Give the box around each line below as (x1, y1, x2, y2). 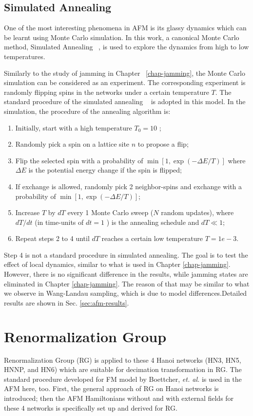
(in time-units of (35, 217, 84, 227)
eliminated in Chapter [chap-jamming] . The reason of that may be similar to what (4, 278, 250, 288)
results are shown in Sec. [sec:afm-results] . (4, 297, 129, 307)
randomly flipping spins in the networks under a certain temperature (4, 87, 209, 97)
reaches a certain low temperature (101, 233, 203, 243)
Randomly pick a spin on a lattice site (15, 139, 130, 149)
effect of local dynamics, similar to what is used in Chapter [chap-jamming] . (4, 259, 231, 269)
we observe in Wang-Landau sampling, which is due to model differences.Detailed (4, 288, 247, 298)
